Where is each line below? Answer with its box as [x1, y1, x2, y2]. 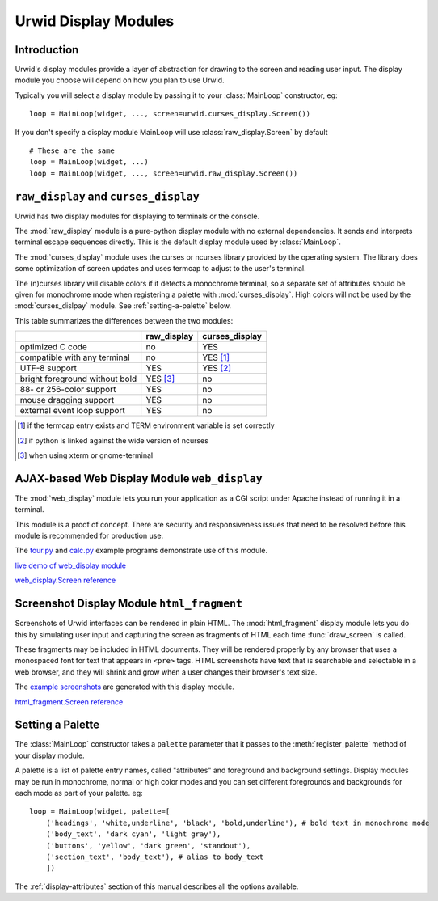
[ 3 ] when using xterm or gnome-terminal [17, 450, 154, 460]
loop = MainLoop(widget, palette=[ [29, 807, 171, 816]
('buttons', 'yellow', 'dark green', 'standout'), [45, 841, 251, 850]
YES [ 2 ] [202, 362, 232, 374]
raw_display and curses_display [15, 189, 200, 203]
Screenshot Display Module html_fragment [15, 597, 242, 611]
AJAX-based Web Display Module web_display [15, 472, 263, 485]
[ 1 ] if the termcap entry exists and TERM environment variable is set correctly [17, 421, 275, 430]
